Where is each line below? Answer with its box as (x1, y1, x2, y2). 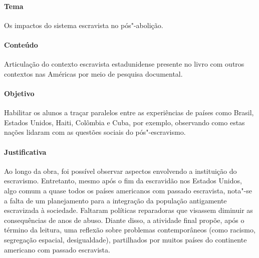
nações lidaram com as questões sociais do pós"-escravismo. (4, 127, 186, 137)
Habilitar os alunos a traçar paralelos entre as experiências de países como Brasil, (4, 107, 254, 118)
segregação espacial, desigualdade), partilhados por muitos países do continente (4, 234, 247, 244)
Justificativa (4, 146, 47, 157)
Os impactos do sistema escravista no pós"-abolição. (4, 20, 163, 30)
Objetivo (4, 88, 35, 98)
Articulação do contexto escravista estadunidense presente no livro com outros (4, 59, 244, 69)
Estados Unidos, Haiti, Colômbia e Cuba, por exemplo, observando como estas (4, 117, 245, 127)
